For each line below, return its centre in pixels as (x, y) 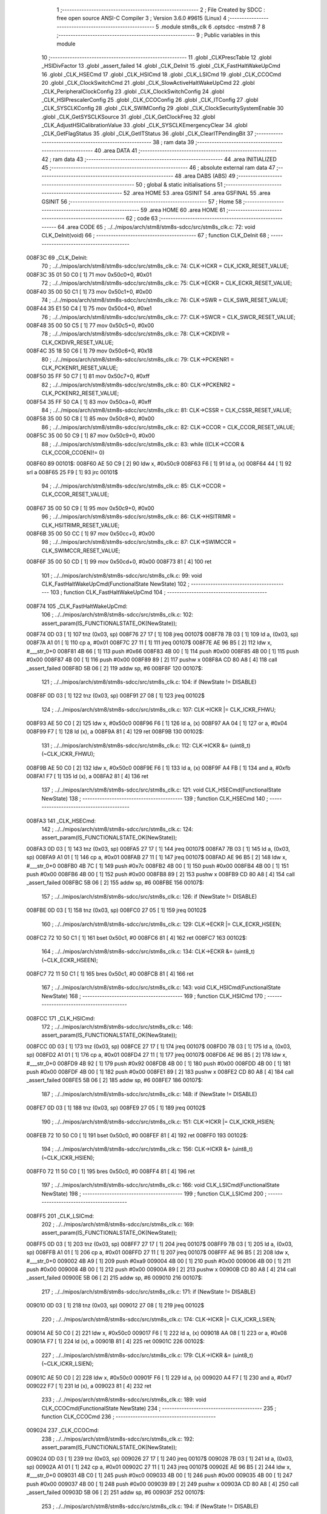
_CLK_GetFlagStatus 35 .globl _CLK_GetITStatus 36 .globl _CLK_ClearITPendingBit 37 (147, 134)
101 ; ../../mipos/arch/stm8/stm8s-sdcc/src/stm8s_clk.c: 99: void (122, 575)
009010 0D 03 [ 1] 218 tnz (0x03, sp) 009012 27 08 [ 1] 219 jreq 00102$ (115, 1306)
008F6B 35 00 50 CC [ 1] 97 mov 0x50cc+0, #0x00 (91, 534)
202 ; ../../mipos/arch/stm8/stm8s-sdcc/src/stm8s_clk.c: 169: (118, 1225)
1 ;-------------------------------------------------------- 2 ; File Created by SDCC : (161, 10)
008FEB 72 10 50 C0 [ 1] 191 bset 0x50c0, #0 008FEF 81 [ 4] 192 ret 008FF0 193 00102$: (137, 1135)
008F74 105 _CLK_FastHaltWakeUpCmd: (77, 606)
